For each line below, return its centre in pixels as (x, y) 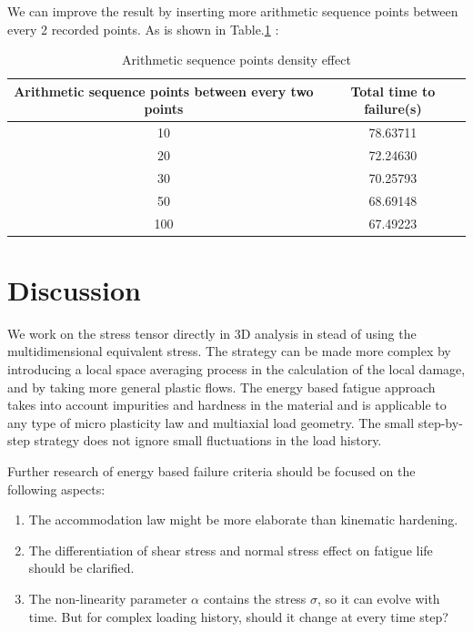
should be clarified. (81, 568)
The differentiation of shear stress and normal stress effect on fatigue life (231, 550)
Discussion (74, 289)
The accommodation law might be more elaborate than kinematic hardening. (243, 520)
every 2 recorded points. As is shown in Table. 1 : (143, 29)
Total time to (393, 91)
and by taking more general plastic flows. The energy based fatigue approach (221, 387)
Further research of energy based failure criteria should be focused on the (211, 470)
